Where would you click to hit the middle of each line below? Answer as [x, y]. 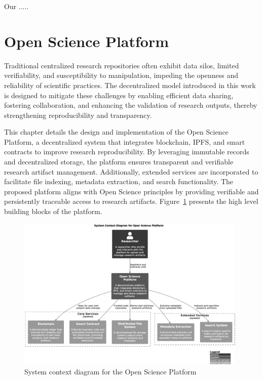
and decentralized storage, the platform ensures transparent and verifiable [119, 162]
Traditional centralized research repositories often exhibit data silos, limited [122, 65]
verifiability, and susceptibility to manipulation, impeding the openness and [121, 75]
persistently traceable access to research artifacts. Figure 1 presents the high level [131, 201]
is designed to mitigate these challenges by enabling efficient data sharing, [119, 95]
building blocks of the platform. [53, 211]
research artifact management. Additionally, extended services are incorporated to [131, 171]
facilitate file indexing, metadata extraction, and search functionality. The [119, 181]
